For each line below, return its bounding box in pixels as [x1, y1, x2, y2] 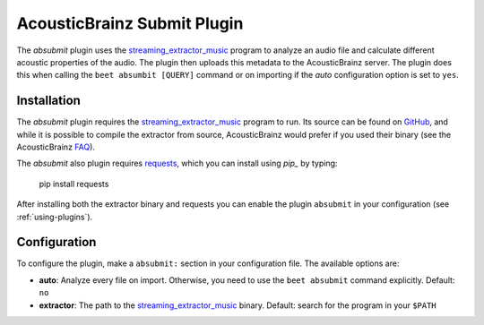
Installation [16, 93, 81, 108]
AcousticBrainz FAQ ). [16, 141, 96, 152]
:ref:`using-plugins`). [16, 211, 93, 222]
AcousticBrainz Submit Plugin [16, 13, 244, 33]
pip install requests [39, 178, 109, 189]
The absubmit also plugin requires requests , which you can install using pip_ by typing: [16, 158, 338, 169]
